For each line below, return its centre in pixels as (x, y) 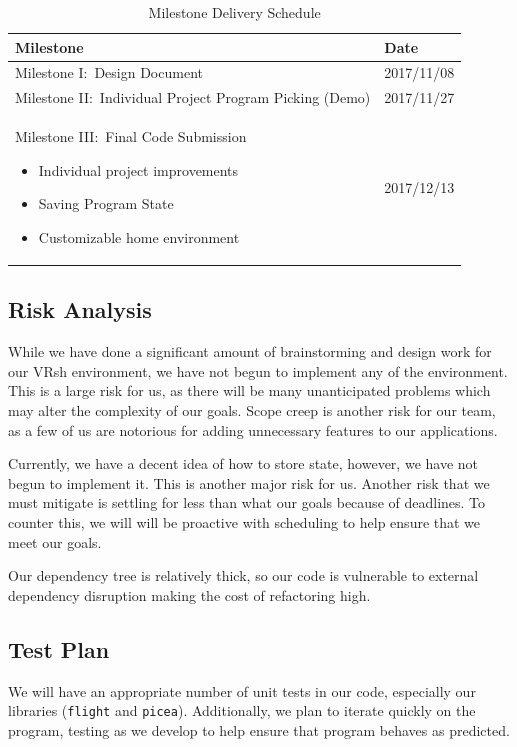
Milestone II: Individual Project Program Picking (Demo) (193, 97)
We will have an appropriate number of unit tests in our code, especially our (242, 690)
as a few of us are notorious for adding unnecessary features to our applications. (253, 429)
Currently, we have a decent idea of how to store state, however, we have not (243, 463)
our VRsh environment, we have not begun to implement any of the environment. (258, 370)
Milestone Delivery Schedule (234, 12)
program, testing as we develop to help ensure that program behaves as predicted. (259, 729)
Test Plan (59, 648)
